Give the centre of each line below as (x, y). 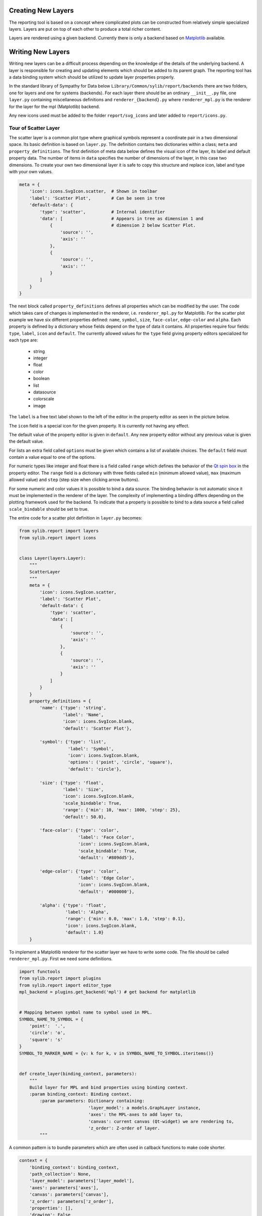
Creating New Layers (41, 10)
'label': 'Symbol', (91, 749)
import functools (40, 971)
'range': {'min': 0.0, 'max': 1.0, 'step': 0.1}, (125, 919)
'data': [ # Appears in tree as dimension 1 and (122, 218)
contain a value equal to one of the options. (52, 457)
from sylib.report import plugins (60, 978)
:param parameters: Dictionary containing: (92, 1101)
